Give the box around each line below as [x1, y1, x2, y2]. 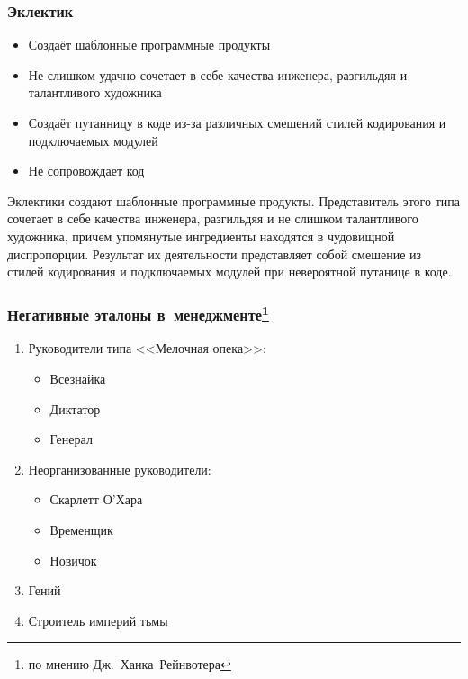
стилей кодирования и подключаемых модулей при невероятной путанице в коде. [7, 262, 452, 281]
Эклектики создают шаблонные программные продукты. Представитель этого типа [7, 191, 460, 210]
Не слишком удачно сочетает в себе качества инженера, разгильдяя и [28, 65, 408, 84]
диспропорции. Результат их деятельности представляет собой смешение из [7, 244, 422, 263]
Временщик [49, 520, 113, 539]
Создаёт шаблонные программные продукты [28, 35, 271, 54]
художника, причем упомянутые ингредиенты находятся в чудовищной [7, 226, 395, 245]
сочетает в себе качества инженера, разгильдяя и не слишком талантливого [7, 209, 418, 228]
